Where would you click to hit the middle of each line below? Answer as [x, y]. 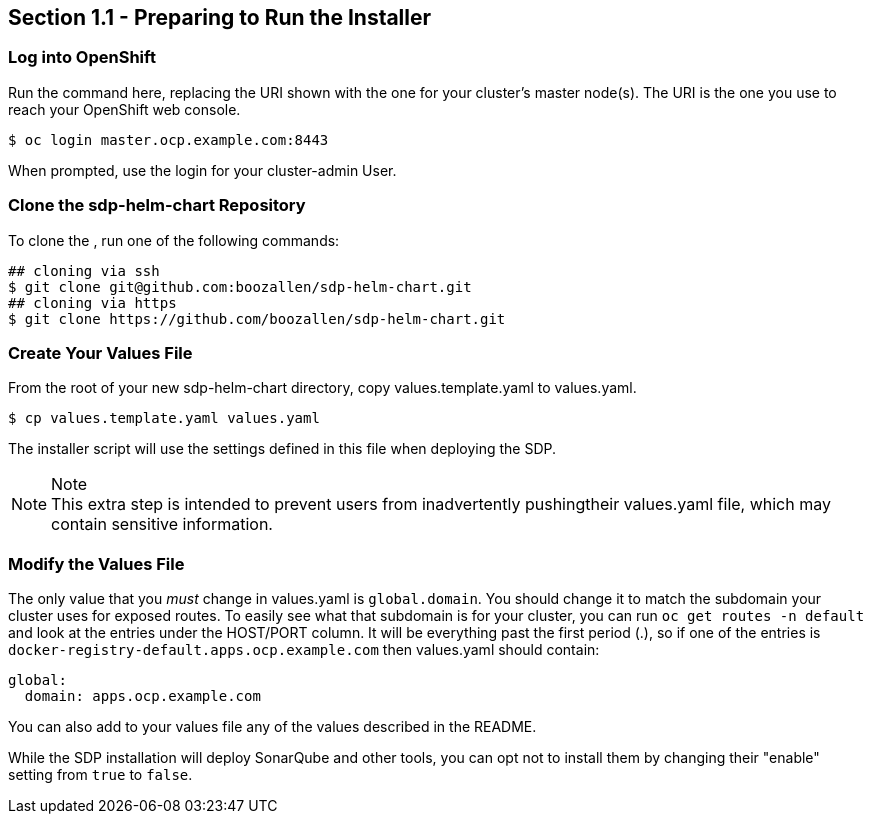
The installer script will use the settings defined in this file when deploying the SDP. [282, 449]
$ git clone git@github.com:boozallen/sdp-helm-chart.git [240, 286]
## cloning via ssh [84, 270]
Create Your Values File [100, 352]
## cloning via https [92, 302]
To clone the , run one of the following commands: [174, 240]
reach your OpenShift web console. [124, 109]
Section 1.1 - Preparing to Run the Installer [220, 17]
